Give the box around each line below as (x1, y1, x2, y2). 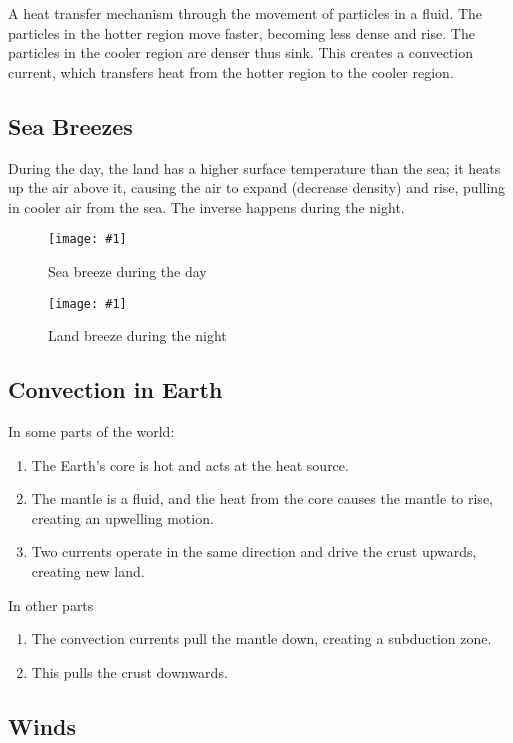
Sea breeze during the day (48, 261, 207, 282)
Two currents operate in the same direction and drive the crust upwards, (31, 541, 477, 562)
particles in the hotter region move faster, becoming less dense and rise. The (8, 22, 475, 43)
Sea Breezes (8, 110, 133, 141)
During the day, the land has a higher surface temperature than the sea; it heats (8, 157, 501, 178)
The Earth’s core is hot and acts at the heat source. (31, 454, 349, 475)
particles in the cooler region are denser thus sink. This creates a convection (8, 42, 473, 63)
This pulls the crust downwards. (31, 661, 228, 682)
